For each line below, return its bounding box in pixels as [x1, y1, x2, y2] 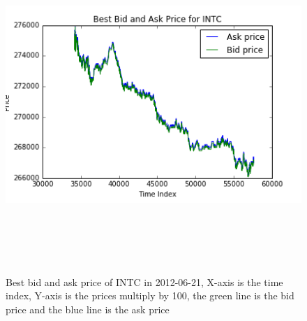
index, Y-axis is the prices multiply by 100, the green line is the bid [6, 288, 294, 303]
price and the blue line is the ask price [6, 301, 170, 316]
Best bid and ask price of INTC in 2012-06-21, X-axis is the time [6, 274, 283, 289]
